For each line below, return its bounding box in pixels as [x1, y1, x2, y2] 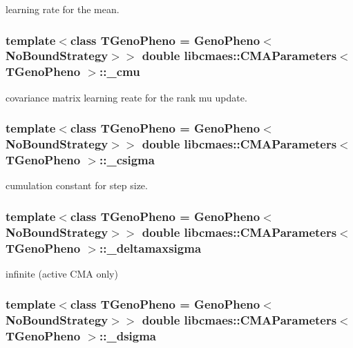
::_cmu [99, 63, 140, 80]
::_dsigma [99, 327, 157, 345]
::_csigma [99, 151, 155, 168]
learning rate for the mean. [6, 2, 120, 16]
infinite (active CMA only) [6, 266, 118, 280]
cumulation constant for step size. [6, 178, 148, 193]
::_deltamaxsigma [99, 239, 202, 256]
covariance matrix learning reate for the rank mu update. [6, 90, 247, 104]
